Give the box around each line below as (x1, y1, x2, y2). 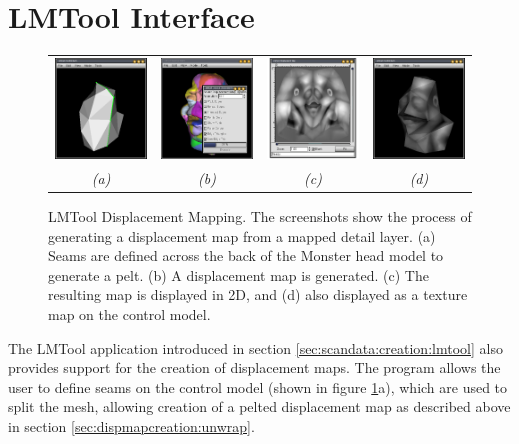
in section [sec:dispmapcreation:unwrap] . (8, 416, 255, 437)
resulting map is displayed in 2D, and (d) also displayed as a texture (48, 284, 468, 305)
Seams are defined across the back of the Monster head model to (48, 245, 444, 266)
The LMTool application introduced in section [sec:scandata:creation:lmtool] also (8, 337, 503, 358)
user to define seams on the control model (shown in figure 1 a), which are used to (8, 376, 508, 397)
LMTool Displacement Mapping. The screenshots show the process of (48, 206, 472, 227)
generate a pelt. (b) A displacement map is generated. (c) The (48, 264, 429, 285)
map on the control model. (48, 304, 211, 325)
